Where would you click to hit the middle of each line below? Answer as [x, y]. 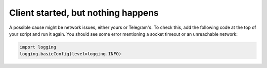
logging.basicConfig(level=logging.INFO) [70, 54]
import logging [38, 47]
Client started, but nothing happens [84, 13]
